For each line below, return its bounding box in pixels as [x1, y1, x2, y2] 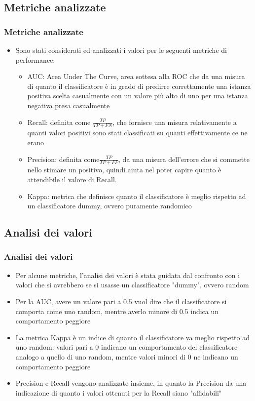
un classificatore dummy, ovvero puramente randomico [27, 200, 192, 211]
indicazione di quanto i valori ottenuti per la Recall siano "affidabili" [15, 387, 222, 398]
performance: [15, 54, 55, 65]
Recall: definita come [27, 117, 91, 127]
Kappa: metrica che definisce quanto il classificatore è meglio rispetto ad [27, 191, 246, 201]
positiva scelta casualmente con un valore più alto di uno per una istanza [27, 90, 248, 101]
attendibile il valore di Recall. [27, 174, 117, 184]
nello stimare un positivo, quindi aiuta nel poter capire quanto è [27, 164, 221, 175]
